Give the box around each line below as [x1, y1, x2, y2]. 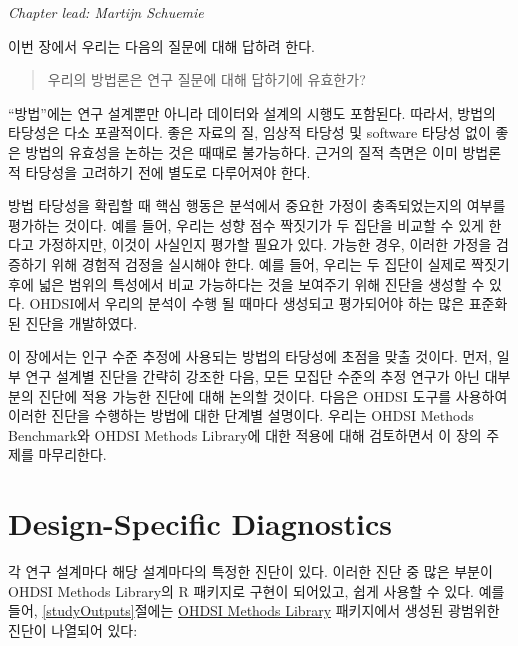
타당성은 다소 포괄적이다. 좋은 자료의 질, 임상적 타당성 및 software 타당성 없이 [8, 122, 491, 143]
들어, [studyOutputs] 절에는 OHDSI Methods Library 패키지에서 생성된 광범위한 [8, 600, 500, 621]
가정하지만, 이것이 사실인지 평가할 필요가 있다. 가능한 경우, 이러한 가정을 [38, 234, 492, 255]
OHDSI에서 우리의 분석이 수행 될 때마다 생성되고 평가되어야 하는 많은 [29, 293, 465, 314]
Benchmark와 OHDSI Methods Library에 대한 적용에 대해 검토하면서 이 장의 [8, 424, 482, 445]
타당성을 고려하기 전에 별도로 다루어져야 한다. [25, 161, 311, 182]
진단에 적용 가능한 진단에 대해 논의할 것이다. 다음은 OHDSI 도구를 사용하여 [38, 385, 508, 406]
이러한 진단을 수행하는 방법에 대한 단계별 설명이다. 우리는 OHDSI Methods [8, 405, 474, 426]
